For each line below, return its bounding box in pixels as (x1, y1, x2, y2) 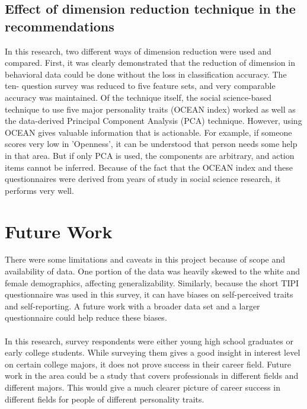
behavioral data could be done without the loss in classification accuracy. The (5, 68, 287, 80)
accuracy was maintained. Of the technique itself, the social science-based (5, 91, 271, 103)
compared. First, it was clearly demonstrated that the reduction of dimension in (5, 56, 295, 69)
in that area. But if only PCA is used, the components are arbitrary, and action (5, 149, 295, 161)
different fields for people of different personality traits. (5, 392, 204, 405)
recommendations (5, 17, 114, 35)
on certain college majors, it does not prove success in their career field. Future (5, 357, 292, 370)
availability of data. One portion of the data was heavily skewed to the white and (5, 265, 300, 277)
